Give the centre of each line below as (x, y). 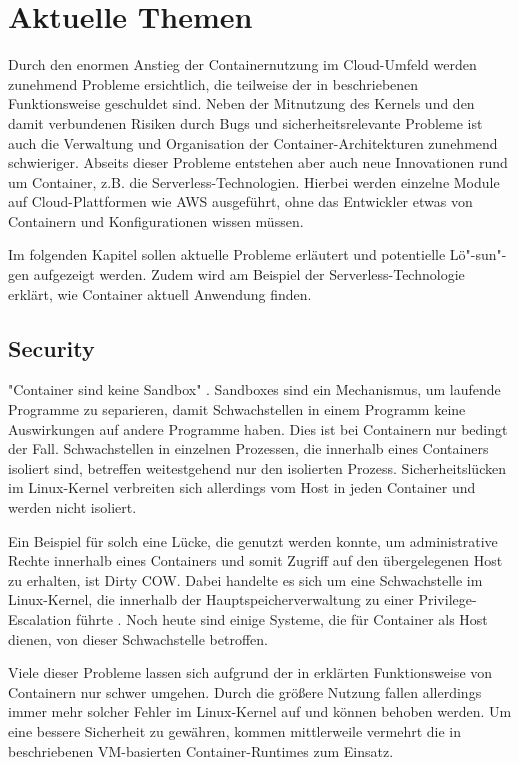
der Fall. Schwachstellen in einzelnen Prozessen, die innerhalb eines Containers (248, 448)
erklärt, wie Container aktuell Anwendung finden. (160, 293)
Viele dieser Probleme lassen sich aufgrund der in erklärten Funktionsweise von (250, 672)
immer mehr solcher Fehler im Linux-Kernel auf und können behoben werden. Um (260, 711)
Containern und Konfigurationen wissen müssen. (156, 220)
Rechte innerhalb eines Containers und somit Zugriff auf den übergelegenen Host (255, 560)
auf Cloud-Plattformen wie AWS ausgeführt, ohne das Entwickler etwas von (240, 201)
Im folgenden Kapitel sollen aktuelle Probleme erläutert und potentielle (227, 254)
